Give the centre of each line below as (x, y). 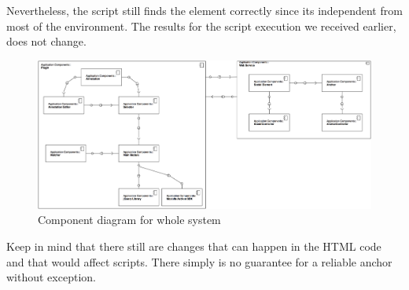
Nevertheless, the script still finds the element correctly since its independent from (204, 10)
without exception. (51, 277)
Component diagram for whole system (129, 220)
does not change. (46, 41)
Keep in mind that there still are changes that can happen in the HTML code (194, 246)
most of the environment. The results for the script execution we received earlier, (201, 26)
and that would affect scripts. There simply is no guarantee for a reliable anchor (199, 261)
